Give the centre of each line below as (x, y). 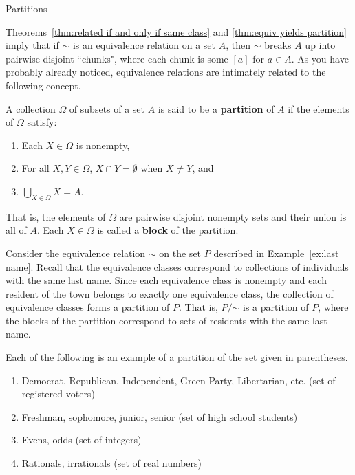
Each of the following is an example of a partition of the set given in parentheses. (177, 357)
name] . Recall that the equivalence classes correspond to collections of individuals (177, 266)
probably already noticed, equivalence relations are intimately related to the (166, 72)
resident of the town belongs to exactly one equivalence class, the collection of (170, 293)
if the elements (319, 108)
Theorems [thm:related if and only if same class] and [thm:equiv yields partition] (176, 31)
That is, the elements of (56, 216)
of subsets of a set (107, 108)
